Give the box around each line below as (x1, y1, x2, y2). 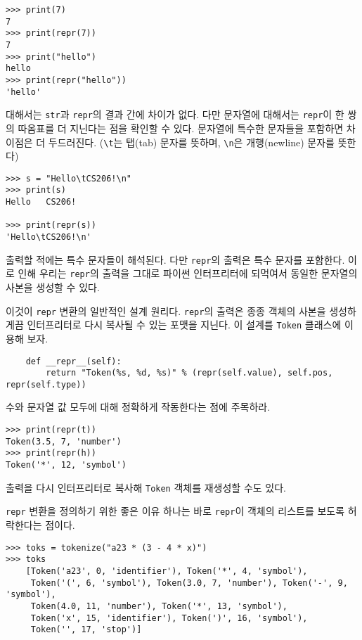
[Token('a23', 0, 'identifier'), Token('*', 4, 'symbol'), (25, 565, 308, 576)
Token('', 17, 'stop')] (30, 625, 142, 635)
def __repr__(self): (25, 356, 122, 366)
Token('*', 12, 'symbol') (6, 460, 127, 471)
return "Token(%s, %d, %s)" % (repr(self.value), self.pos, (46, 368, 333, 378)
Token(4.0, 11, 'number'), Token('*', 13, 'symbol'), (30, 601, 287, 611)
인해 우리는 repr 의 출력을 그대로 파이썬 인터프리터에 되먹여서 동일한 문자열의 (18, 266, 358, 281)
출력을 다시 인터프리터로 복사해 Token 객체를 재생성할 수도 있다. (6, 480, 286, 494)
